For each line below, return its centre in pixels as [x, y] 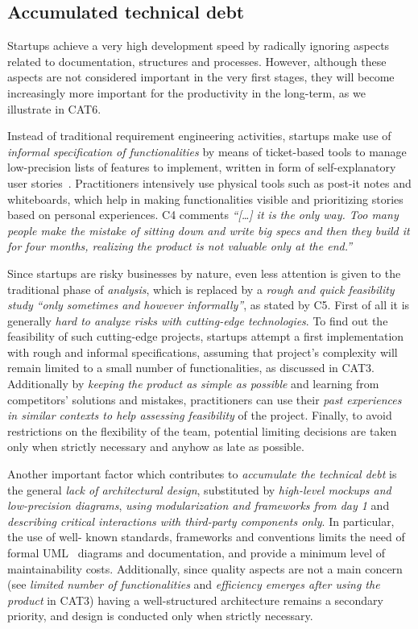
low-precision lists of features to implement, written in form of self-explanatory [202, 167]
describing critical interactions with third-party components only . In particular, [201, 521]
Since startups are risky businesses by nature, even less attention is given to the [204, 273]
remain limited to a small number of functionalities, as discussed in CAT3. [191, 368]
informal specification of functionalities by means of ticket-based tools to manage [207, 151]
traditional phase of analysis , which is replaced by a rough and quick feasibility [201, 289]
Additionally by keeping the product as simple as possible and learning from [193, 384]
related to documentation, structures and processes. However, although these [197, 61]
